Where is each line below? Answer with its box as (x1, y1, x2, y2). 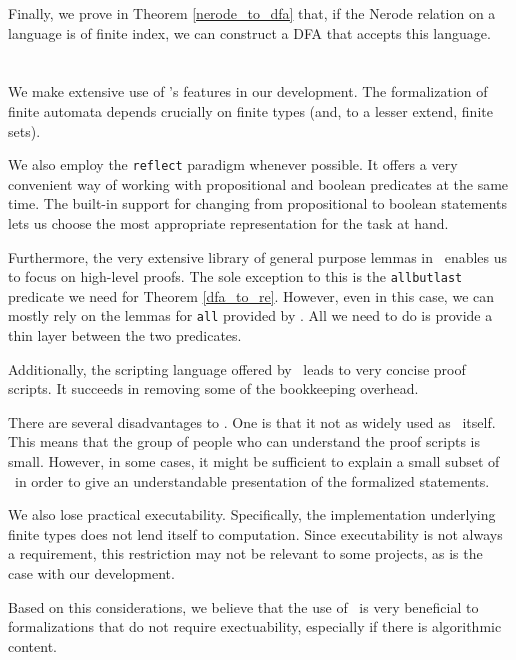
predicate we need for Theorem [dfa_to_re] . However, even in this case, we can (8, 285, 495, 306)
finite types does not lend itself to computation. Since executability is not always (8, 523, 503, 544)
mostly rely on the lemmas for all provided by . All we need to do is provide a (8, 305, 493, 326)
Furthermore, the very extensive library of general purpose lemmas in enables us (8, 246, 508, 267)
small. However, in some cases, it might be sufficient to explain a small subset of (8, 451, 500, 472)
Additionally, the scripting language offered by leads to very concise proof (8, 358, 466, 379)
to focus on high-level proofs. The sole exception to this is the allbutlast (8, 266, 463, 287)
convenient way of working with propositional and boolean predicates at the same (8, 173, 509, 194)
